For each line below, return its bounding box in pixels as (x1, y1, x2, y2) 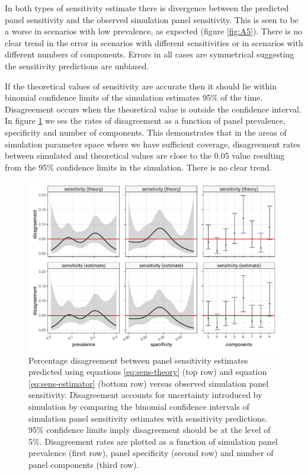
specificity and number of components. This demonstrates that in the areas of (5, 126, 287, 138)
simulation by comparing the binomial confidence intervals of (28, 400, 249, 413)
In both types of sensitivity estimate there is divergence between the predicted (5, 2, 289, 14)
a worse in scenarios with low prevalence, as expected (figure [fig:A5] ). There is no (5, 25, 303, 37)
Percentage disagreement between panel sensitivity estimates (28, 354, 248, 366)
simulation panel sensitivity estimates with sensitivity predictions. (28, 412, 268, 424)
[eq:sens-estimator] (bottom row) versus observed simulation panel (28, 377, 269, 389)
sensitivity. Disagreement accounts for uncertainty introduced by (28, 389, 262, 401)
